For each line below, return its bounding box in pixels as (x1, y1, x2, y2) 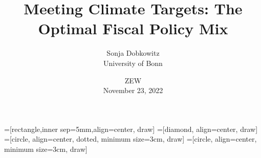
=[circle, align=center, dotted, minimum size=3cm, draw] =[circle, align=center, (4, 133, 257, 144)
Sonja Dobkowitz (106, 48, 160, 58)
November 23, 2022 (103, 85, 163, 96)
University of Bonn (103, 57, 163, 68)
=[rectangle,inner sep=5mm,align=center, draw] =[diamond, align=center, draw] (4, 123, 258, 134)
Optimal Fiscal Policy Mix (38, 18, 228, 39)
